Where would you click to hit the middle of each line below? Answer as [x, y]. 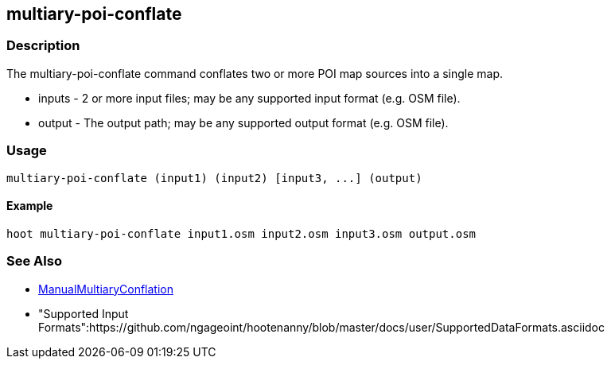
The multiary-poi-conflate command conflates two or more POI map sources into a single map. [255, 73]
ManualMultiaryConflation [106, 289]
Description [43, 46]
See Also [34, 261]
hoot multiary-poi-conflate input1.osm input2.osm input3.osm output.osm [241, 233]
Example [30, 206]
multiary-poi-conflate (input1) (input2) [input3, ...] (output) [214, 178]
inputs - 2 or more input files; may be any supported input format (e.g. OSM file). [249, 98]
